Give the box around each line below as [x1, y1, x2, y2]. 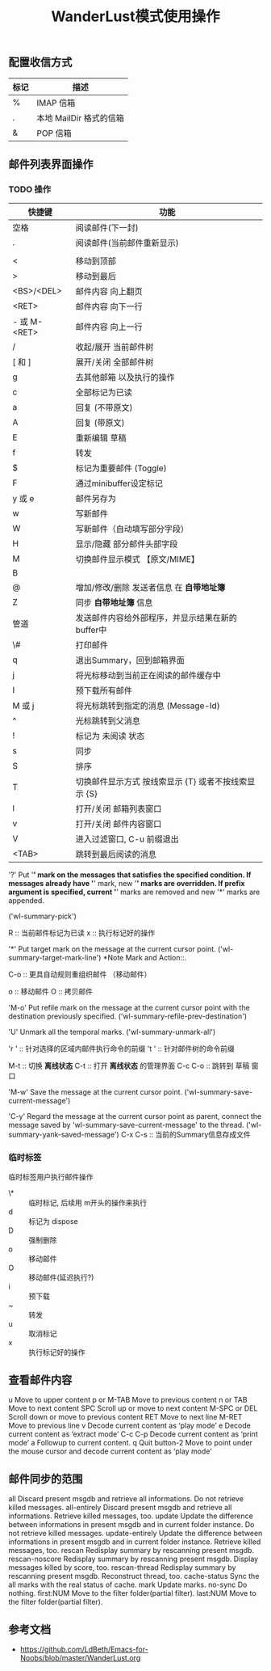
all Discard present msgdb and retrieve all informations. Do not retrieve [8, 1494, 244, 1504]
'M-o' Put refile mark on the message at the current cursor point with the [8, 1003, 250, 1013]
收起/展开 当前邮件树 [75, 341, 154, 352]
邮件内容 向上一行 [75, 321, 143, 332]
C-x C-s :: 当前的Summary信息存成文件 [120, 1129, 252, 1140]
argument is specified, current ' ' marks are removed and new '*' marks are [8, 887, 261, 897]
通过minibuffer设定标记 [75, 478, 163, 489]
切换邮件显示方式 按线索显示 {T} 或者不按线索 [75, 776, 248, 787]
